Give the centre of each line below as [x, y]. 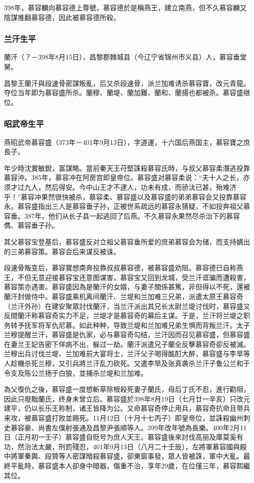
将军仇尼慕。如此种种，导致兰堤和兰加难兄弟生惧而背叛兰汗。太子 [144, 325]
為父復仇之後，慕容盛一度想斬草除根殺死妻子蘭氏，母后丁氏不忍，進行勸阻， [127, 389]
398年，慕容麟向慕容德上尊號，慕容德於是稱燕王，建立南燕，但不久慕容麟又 [125, 7]
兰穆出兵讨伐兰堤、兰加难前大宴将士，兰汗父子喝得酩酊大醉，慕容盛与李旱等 [127, 353]
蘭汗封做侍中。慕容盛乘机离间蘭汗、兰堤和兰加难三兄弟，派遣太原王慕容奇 [124, 296]
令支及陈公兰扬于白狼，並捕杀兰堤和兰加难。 [76, 372]
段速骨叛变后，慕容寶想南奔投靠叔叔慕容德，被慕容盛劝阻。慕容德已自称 [120, 268]
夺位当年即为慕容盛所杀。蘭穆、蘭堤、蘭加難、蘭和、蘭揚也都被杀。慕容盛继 [127, 92]
